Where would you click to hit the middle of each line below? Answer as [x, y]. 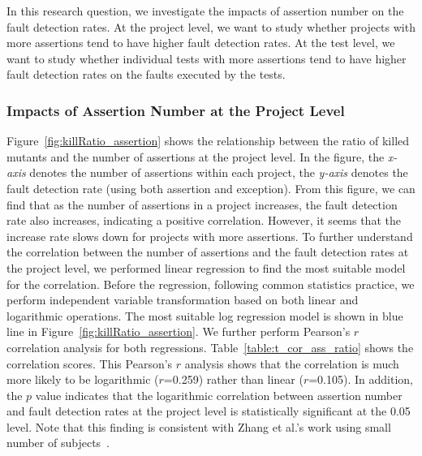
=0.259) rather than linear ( [233, 379]
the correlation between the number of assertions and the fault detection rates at [208, 252]
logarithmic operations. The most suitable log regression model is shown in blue [205, 315]
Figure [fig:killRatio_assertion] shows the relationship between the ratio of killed [208, 141]
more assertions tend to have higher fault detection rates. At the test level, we [201, 43]
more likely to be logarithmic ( [83, 379]
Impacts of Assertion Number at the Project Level [176, 110]
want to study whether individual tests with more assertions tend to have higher [207, 58]
